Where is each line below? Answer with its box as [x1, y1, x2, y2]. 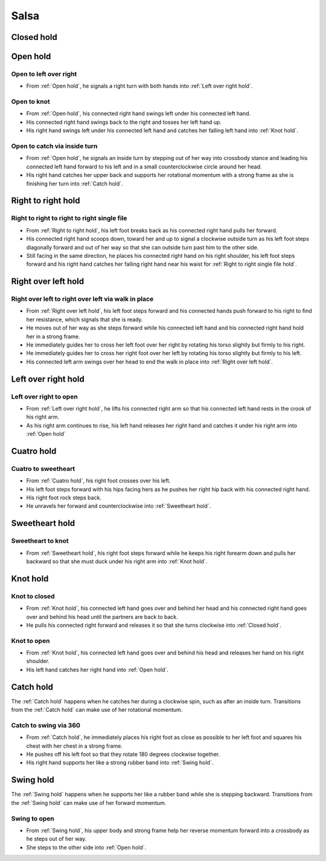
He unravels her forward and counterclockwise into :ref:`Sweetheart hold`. [26, 502, 211, 510]
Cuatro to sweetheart [11, 464, 75, 473]
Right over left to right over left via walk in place [11, 295, 154, 303]
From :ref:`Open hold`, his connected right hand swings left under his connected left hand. [26, 110, 251, 117]
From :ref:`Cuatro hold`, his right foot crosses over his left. [26, 477, 171, 484]
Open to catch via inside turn [11, 142, 98, 150]
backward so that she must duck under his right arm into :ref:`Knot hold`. [26, 557, 208, 565]
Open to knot [11, 97, 51, 106]
